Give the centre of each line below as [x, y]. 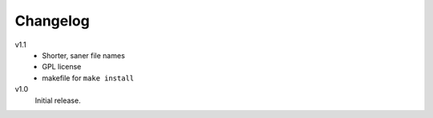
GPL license [62, 67]
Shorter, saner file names [84, 55]
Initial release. [58, 100]
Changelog [52, 21]
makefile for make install [88, 78]
